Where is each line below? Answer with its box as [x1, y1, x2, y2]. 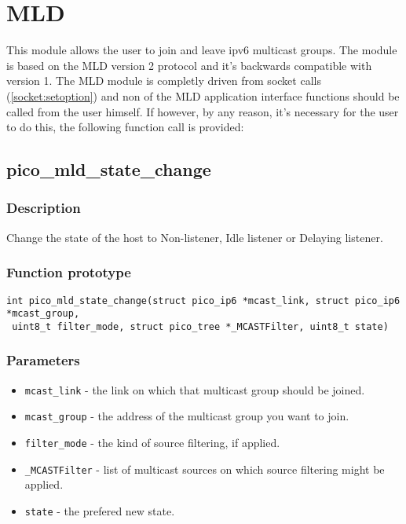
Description [6, 198, 81, 218]
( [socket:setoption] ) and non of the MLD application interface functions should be [6, 87, 400, 104]
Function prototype [6, 262, 131, 282]
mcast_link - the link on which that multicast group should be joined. [24, 381, 365, 398]
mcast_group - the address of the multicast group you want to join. [24, 408, 349, 424]
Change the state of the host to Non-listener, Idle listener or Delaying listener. [6, 229, 383, 245]
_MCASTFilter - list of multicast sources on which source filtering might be [24, 460, 385, 477]
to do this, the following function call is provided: [6, 119, 244, 135]
